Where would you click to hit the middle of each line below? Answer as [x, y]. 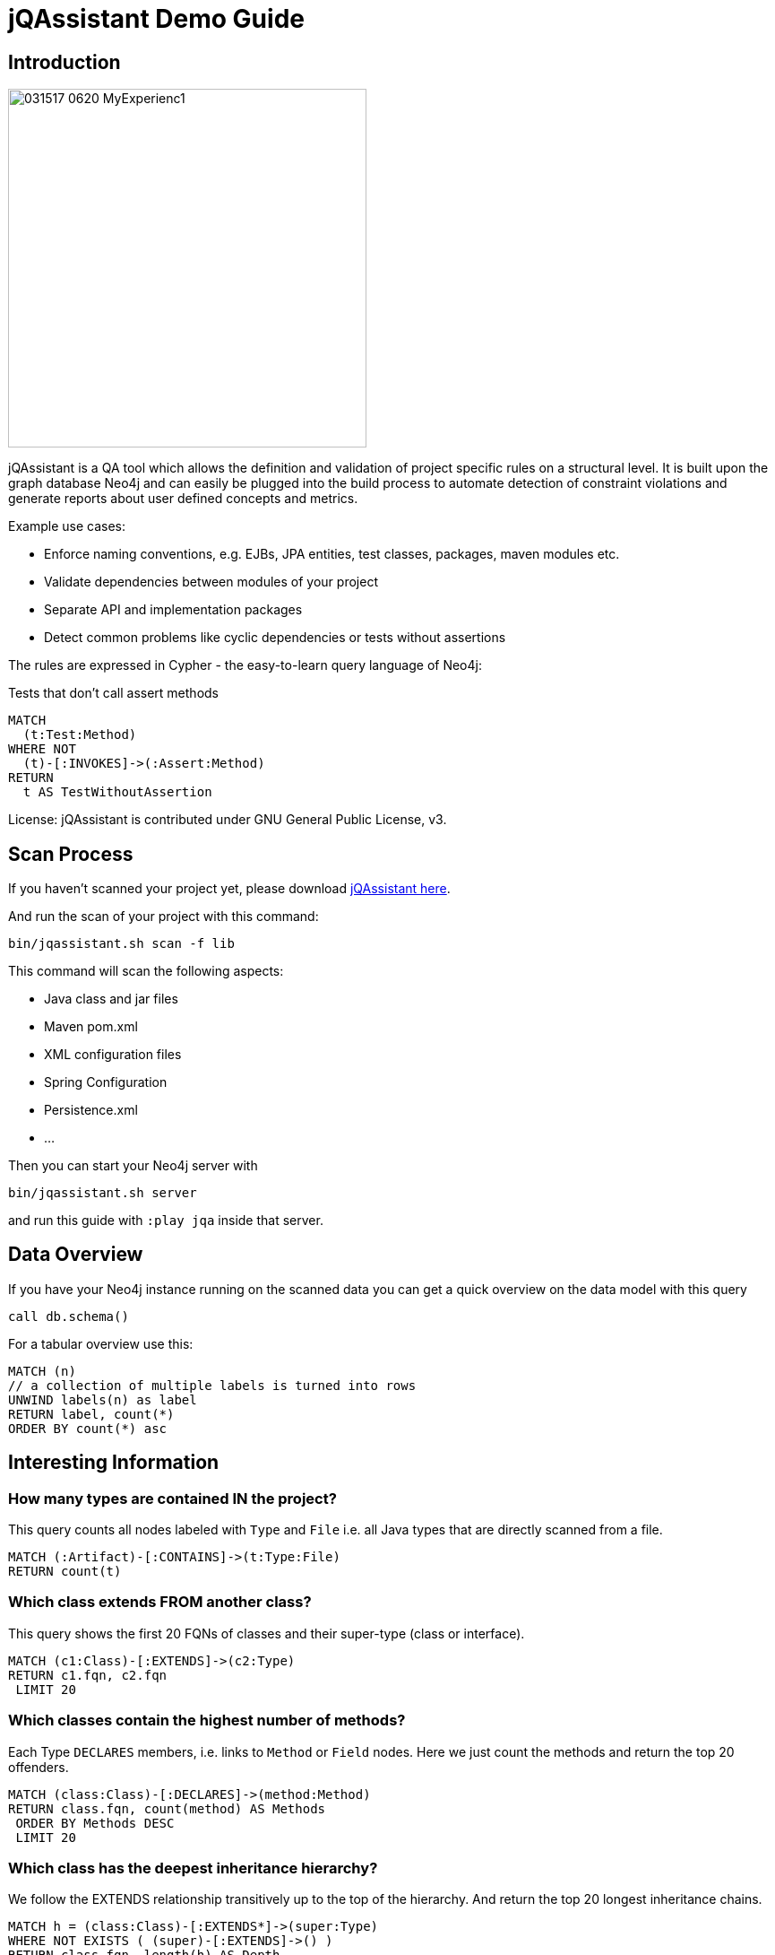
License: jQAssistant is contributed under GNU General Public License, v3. [228, 820]
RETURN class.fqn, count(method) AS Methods [167, 1808]
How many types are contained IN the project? [172, 1498]
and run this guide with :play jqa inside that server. [166, 1221]
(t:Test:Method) [80, 735]
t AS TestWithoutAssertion [117, 792]
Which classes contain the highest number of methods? [207, 1720]
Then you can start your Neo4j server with [133, 1166]
